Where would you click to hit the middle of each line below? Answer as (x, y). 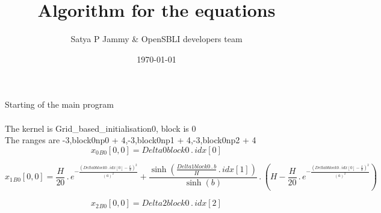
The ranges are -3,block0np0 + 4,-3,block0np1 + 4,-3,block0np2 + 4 (131, 140)
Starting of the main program (59, 104)
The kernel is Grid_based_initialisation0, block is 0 (101, 128)
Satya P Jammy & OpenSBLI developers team (156, 39)
